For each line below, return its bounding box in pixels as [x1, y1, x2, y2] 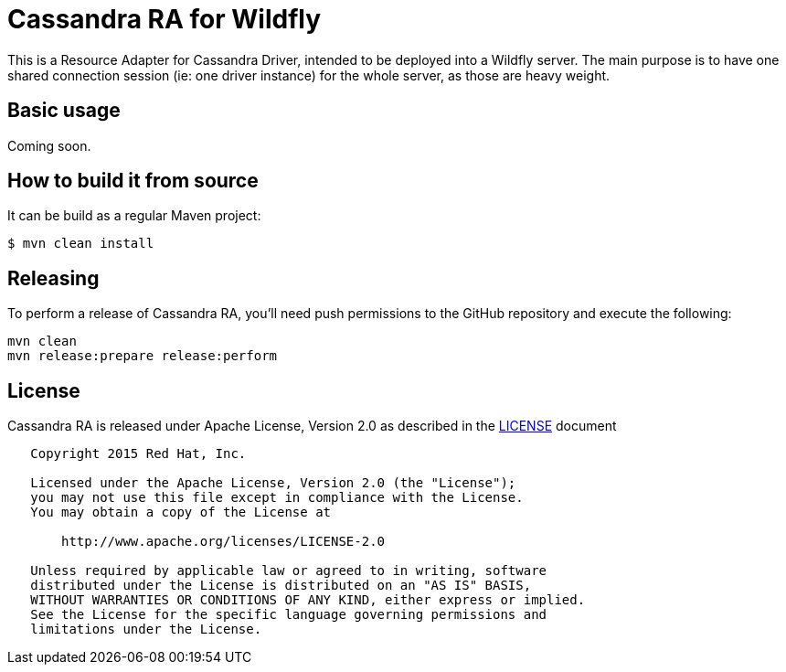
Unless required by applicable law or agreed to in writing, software [30, 563, 547, 579]
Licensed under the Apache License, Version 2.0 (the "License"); [30, 475, 516, 491]
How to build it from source [7, 169, 259, 193]
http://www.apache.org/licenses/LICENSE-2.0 [61, 534, 386, 549]
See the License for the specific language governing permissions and [30, 607, 547, 623]
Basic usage [7, 99, 121, 123]
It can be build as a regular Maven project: [7, 208, 261, 224]
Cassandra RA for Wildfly [7, 4, 321, 35]
